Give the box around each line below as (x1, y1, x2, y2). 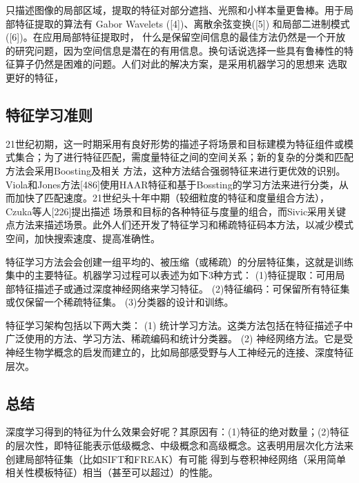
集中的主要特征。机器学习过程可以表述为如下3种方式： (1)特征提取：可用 (6, 268, 336, 282)
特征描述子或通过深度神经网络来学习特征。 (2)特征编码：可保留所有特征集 (14, 281, 350, 295)
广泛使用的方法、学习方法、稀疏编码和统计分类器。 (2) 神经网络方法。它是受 (6, 331, 353, 346)
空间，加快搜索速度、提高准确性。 (6, 230, 160, 245)
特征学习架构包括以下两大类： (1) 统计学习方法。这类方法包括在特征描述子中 (6, 317, 353, 332)
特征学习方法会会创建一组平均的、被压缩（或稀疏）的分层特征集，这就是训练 (6, 254, 353, 268)
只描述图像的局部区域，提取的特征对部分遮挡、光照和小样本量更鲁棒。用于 (6, 3, 344, 17)
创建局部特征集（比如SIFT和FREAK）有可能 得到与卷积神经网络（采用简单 (6, 451, 347, 466)
